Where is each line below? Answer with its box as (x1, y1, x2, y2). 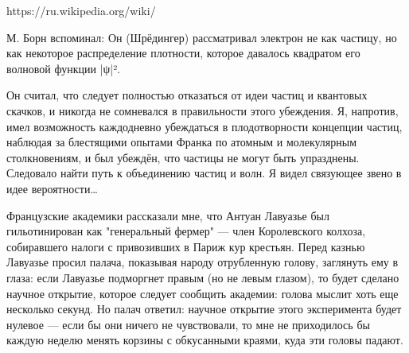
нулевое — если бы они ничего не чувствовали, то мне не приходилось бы (6, 316, 370, 332)
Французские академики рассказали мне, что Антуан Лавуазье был (6, 207, 329, 223)
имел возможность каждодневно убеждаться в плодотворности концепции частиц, (6, 118, 403, 134)
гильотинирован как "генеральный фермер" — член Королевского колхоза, (6, 223, 366, 239)
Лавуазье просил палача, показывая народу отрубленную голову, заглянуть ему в (6, 254, 399, 270)
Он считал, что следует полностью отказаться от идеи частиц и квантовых (6, 87, 368, 103)
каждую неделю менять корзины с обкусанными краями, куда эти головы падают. (6, 332, 403, 348)
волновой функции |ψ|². (6, 60, 121, 76)
